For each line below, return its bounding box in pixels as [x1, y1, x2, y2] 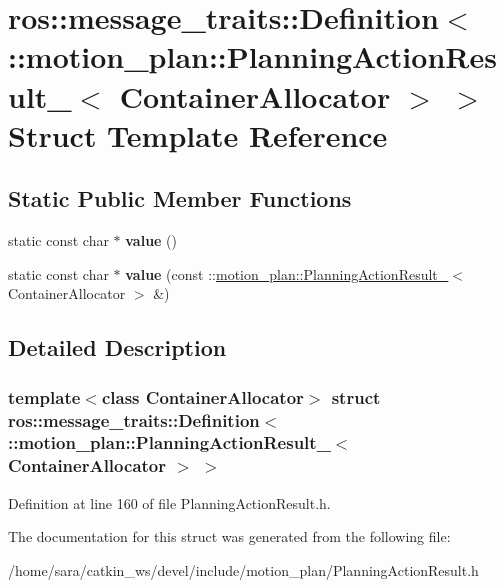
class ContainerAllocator [101, 384, 304, 409]
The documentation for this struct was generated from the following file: [8, 526, 451, 547]
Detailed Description [8, 332, 227, 363]
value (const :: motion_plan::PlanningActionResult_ [125, 263, 449, 284]
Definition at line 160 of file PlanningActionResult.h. [8, 492, 331, 513]
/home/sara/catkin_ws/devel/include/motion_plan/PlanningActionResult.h [8, 559, 479, 580]
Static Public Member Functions [8, 183, 352, 214]
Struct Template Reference [8, 114, 388, 155]
